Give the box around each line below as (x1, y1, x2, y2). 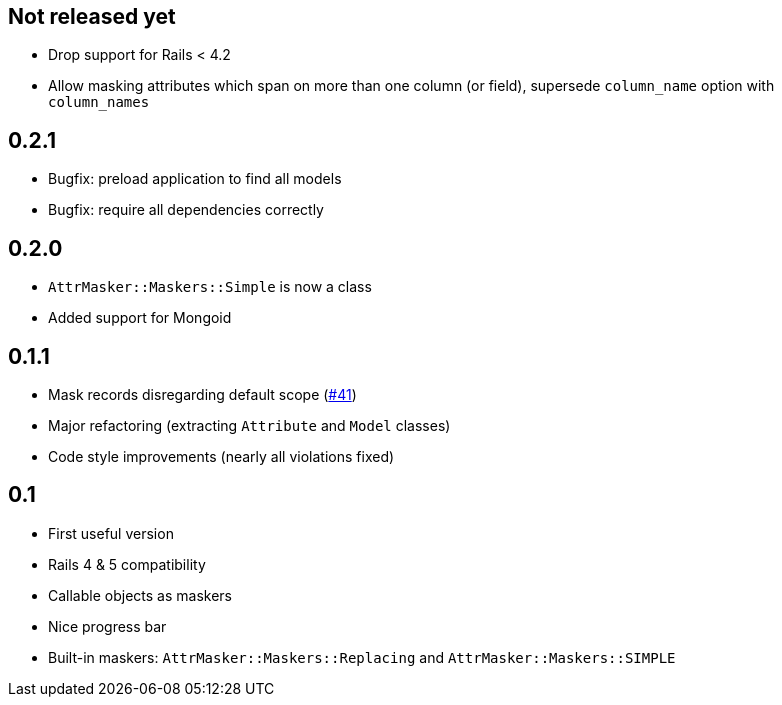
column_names (48, 94, 150, 111)
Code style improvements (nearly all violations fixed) (48, 447, 395, 465)
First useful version (48, 524, 174, 542)
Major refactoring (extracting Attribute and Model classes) (48, 416, 451, 434)
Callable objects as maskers (48, 586, 232, 604)
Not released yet (8, 4, 176, 29)
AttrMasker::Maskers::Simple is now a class (48, 278, 372, 296)
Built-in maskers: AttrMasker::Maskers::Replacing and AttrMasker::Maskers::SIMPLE (48, 648, 676, 666)
